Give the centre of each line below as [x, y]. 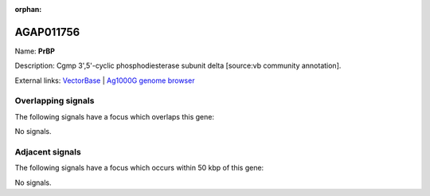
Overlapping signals [55, 101]
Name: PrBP [35, 51]
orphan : [28, 9]
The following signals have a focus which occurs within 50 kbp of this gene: [139, 168]
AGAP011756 [47, 32]
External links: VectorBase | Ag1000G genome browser [105, 80]
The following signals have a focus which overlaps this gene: [115, 116]
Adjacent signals [48, 151]
